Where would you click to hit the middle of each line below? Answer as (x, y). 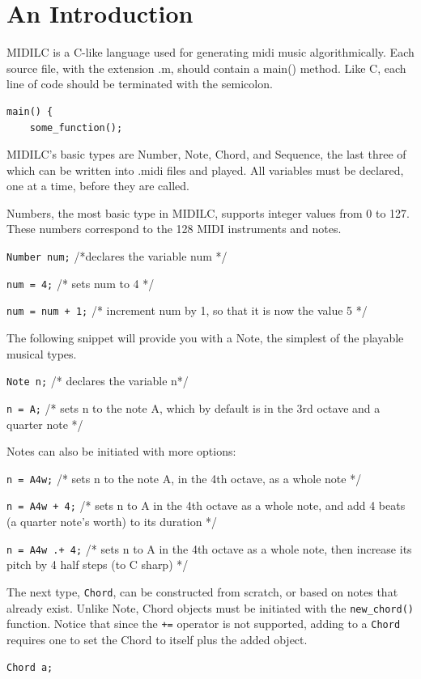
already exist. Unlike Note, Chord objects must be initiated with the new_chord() (210, 607)
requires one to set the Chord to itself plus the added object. (157, 639)
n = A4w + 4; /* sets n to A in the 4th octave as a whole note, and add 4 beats (206, 505)
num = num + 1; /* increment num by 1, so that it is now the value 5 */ (187, 310)
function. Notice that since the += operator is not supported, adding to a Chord (204, 624)
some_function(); (76, 127)
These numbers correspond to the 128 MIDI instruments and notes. (174, 229)
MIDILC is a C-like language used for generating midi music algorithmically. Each (210, 52)
